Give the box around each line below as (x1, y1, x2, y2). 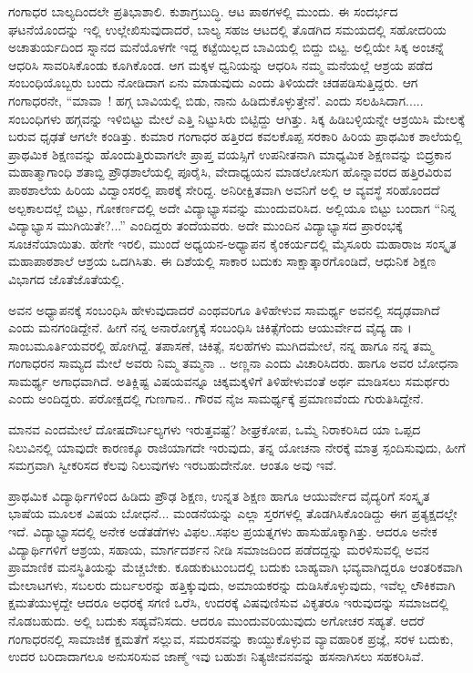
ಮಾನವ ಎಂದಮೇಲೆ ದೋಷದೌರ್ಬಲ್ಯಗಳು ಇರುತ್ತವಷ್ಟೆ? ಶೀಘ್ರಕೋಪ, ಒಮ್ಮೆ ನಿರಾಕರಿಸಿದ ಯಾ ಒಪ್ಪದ (8, 420, 421, 439)
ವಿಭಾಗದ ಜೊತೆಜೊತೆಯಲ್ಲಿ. (8, 269, 125, 288)
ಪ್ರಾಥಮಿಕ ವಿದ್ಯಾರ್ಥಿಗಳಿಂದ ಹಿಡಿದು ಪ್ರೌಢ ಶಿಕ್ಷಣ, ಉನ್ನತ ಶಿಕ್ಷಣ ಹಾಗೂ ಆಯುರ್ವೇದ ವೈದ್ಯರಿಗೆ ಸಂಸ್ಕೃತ (8, 485, 430, 505)
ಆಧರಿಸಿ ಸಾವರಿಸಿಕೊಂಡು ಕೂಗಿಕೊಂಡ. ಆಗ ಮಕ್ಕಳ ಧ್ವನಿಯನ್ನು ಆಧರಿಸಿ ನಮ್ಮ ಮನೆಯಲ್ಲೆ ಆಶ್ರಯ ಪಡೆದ (8, 55, 433, 74)
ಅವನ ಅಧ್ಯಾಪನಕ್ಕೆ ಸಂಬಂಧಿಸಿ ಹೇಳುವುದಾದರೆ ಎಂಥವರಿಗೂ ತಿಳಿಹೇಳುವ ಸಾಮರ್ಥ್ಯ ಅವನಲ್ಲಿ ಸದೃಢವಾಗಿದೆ (8, 300, 440, 319)
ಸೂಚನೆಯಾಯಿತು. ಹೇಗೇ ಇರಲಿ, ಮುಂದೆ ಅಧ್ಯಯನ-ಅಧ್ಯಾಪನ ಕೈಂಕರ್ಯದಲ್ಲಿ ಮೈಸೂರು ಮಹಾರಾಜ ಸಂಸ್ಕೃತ (8, 233, 457, 252)
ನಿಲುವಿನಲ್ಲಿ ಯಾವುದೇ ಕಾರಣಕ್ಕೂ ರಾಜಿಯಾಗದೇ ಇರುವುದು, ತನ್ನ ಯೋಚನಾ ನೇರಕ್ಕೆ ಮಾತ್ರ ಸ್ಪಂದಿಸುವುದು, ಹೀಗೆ (8, 437, 466, 456)
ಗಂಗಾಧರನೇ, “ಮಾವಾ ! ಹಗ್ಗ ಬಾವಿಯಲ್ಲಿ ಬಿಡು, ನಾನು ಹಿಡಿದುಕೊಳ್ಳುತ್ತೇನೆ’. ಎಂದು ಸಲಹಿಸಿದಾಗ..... (8, 90, 424, 109)
